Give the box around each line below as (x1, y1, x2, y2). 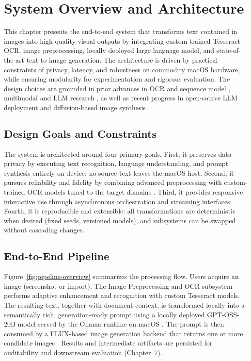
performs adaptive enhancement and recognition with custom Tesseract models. (4, 290, 240, 300)
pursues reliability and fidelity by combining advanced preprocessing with (4, 177, 222, 187)
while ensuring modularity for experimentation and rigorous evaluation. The (4, 74, 230, 84)
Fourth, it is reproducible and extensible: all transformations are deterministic (4, 206, 236, 216)
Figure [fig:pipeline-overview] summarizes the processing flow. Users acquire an (4, 271, 239, 281)
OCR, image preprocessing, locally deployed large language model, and (4, 45, 215, 55)
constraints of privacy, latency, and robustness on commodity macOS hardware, (4, 64, 240, 74)
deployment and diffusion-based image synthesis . (4, 102, 150, 112)
